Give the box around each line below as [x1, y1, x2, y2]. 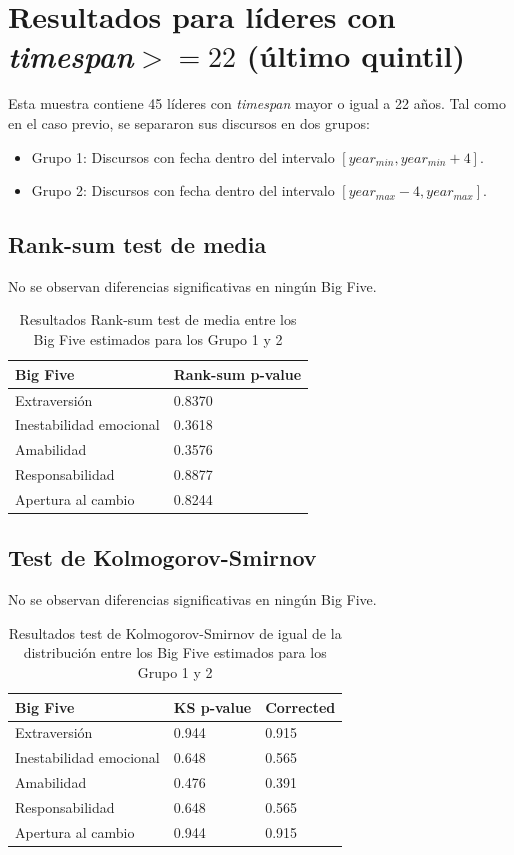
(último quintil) [246, 35, 465, 76]
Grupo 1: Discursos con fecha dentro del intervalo [31, 146, 335, 167]
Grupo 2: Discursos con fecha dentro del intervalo [31, 180, 335, 201]
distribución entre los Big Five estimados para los [23, 642, 327, 663]
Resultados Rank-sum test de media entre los [19, 309, 297, 330]
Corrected [265, 696, 336, 717]
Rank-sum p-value [173, 363, 302, 384]
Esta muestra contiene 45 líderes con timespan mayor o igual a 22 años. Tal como [8, 93, 506, 114]
